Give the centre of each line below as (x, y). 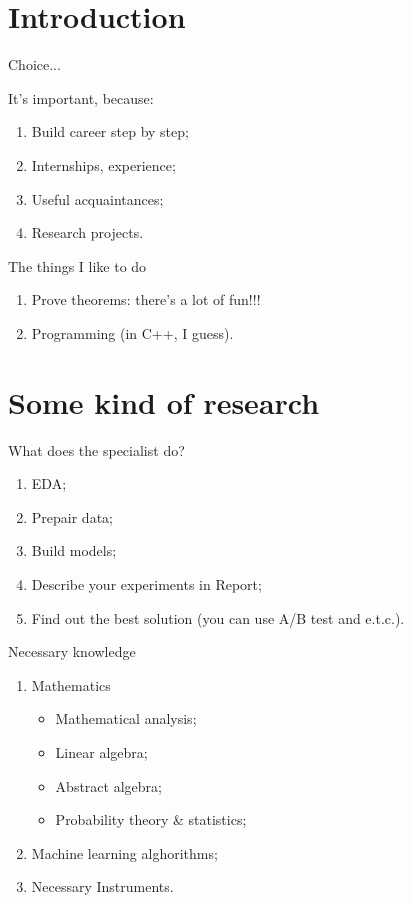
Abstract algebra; (108, 785)
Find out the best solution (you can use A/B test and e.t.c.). (218, 617)
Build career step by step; (110, 131)
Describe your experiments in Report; (146, 583)
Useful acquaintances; (97, 198)
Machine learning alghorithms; (124, 852)
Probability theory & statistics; (151, 819)
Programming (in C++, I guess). (132, 332)
